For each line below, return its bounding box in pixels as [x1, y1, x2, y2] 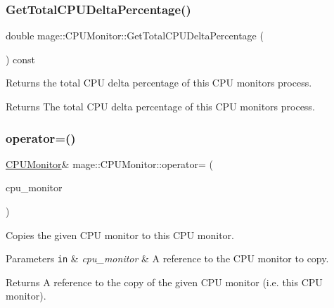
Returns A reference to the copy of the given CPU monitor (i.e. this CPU [6, 274, 323, 289]
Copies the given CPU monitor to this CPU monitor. [6, 227, 234, 242]
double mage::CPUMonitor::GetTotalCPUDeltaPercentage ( [6, 28, 264, 43]
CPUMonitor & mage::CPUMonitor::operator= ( [6, 156, 213, 171]
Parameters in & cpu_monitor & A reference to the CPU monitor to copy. [6, 251, 329, 266]
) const [6, 51, 36, 66]
